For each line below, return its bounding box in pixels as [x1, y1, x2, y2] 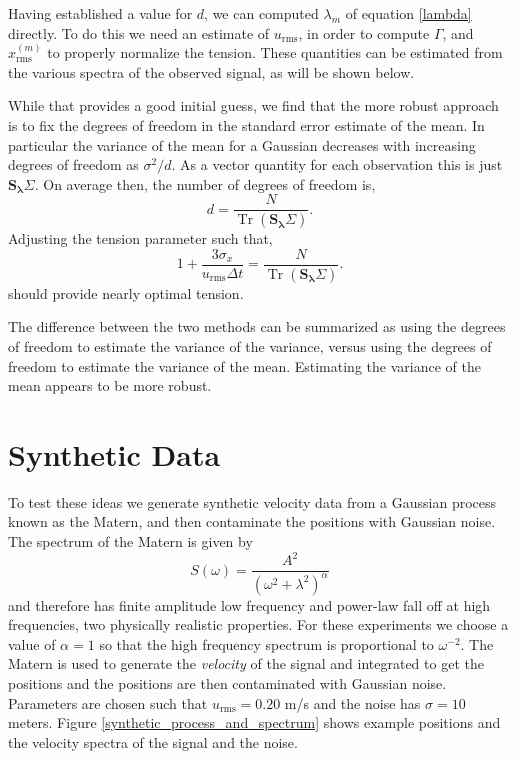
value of [8, 633, 56, 654]
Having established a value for [8, 3, 193, 23]
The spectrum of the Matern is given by [8, 531, 253, 552]
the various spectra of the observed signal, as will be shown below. [8, 61, 415, 82]
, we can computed [204, 3, 319, 23]
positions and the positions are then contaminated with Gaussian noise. [8, 672, 447, 693]
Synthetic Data [8, 433, 221, 474]
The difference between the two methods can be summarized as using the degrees [8, 316, 506, 337]
